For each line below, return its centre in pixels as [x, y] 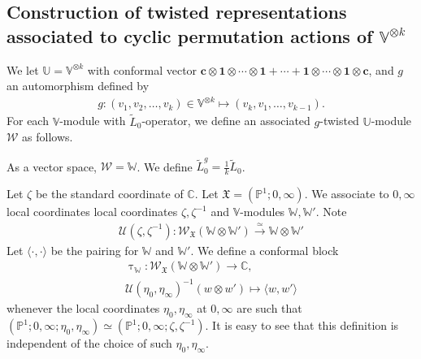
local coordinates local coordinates [92, 212]
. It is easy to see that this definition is [302, 325]
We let [23, 69]
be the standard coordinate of [109, 194]
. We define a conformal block [265, 250]
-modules [263, 212]
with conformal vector [142, 69]
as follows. [48, 137]
